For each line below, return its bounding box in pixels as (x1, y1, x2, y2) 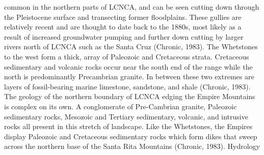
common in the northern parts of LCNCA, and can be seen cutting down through (4, 2, 259, 12)
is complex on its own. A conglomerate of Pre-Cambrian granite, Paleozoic (4, 101, 237, 111)
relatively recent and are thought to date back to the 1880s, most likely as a (4, 21, 242, 32)
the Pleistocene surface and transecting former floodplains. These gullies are (4, 11, 242, 22)
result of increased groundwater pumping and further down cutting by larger (4, 31, 244, 42)
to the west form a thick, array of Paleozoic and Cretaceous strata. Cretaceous (4, 51, 249, 61)
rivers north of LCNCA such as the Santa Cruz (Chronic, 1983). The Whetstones (4, 41, 258, 52)
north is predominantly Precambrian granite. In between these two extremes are (4, 71, 254, 82)
